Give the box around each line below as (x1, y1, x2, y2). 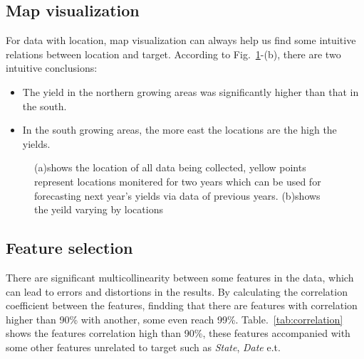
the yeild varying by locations (34, 202, 163, 217)
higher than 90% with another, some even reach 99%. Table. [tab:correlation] (6, 311, 343, 326)
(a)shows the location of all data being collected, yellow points (34, 160, 306, 175)
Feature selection (6, 237, 133, 259)
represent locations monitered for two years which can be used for (34, 173, 321, 188)
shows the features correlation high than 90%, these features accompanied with (6, 326, 350, 341)
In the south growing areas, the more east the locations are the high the (22, 122, 337, 137)
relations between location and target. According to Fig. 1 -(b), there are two (6, 46, 341, 61)
